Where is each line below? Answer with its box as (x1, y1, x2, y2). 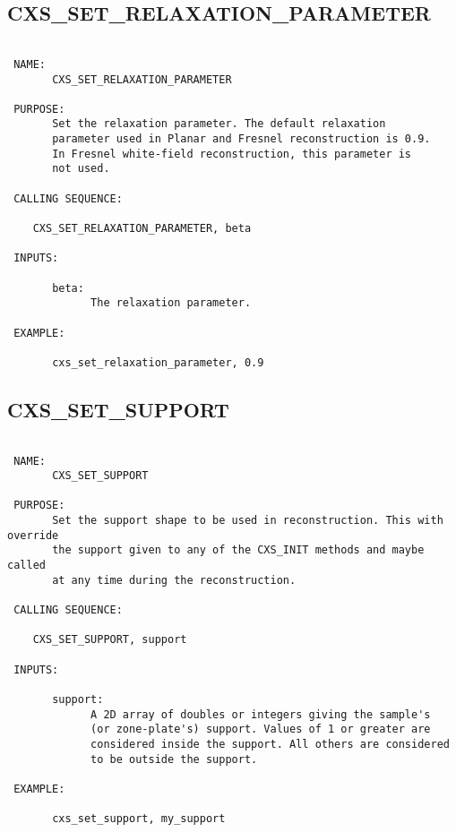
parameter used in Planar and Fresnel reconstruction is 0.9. (52, 133, 431, 146)
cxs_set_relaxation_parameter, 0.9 (52, 356, 264, 369)
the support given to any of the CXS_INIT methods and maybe (52, 544, 425, 557)
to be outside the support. (90, 752, 258, 766)
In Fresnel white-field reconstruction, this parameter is (52, 147, 412, 160)
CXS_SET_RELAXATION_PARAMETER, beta (32, 222, 252, 236)
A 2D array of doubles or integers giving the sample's (90, 708, 431, 721)
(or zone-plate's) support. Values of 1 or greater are (90, 723, 431, 736)
